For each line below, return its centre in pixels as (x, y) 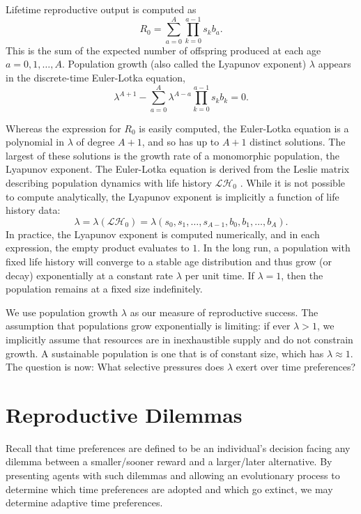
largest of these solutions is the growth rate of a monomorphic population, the (172, 155)
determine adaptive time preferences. (84, 503)
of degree (95, 142)
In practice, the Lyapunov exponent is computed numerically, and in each (163, 234)
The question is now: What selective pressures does (115, 367)
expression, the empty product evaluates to (98, 248)
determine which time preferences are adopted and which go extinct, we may (169, 489)
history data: (33, 210)
